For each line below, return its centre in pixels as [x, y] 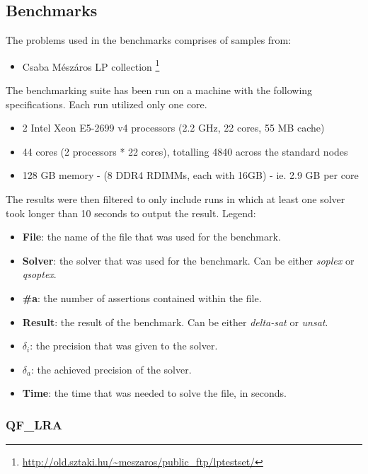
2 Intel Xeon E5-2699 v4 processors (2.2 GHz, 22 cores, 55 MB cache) [173, 128]
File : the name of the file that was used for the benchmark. [151, 237]
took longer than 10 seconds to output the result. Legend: [131, 213]
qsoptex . [39, 274]
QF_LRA [34, 424]
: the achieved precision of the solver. [111, 369]
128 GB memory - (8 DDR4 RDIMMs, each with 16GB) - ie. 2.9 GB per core [190, 175]
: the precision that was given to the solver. [124, 346]
